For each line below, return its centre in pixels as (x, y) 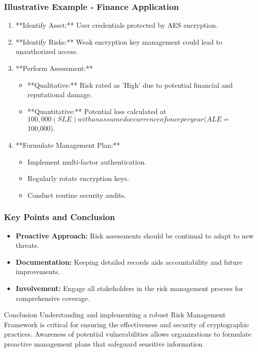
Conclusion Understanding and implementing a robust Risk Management (115, 315)
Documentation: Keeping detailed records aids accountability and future (129, 262)
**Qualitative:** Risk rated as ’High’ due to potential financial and (130, 85)
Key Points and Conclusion (60, 217)
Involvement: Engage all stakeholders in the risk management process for (129, 288)
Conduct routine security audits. (77, 195)
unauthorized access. (47, 51)
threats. (27, 245)
